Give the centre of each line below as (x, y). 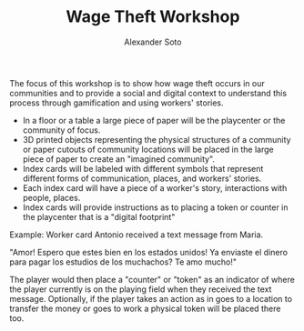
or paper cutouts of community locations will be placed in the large (148, 149)
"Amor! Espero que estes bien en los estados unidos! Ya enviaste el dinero (149, 252)
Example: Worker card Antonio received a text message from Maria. (137, 235)
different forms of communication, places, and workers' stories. (142, 178)
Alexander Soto (153, 42)
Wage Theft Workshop (153, 17)
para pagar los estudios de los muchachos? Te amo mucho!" (123, 262)
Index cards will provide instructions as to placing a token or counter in (155, 207)
